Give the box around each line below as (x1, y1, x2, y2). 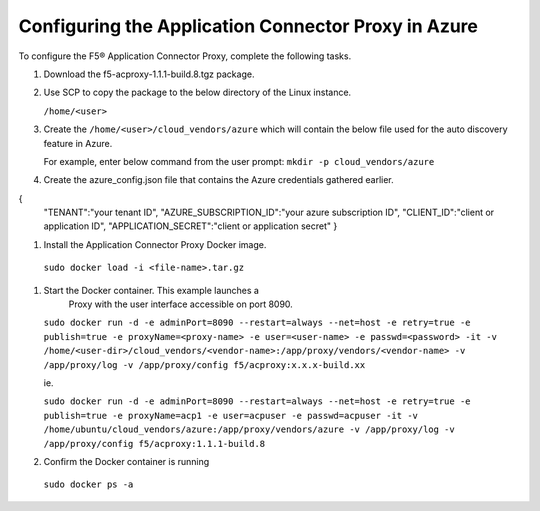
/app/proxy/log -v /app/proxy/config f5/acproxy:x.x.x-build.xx (43, 359, 366, 370)
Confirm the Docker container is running (43, 455, 210, 467)
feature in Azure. (43, 137, 113, 149)
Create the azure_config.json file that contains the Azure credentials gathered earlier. (43, 174, 394, 186)
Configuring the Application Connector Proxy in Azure (18, 15, 479, 37)
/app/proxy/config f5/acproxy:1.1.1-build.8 (43, 438, 266, 449)
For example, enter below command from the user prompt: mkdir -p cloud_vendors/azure (43, 155, 435, 167)
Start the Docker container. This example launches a (43, 284, 260, 296)
